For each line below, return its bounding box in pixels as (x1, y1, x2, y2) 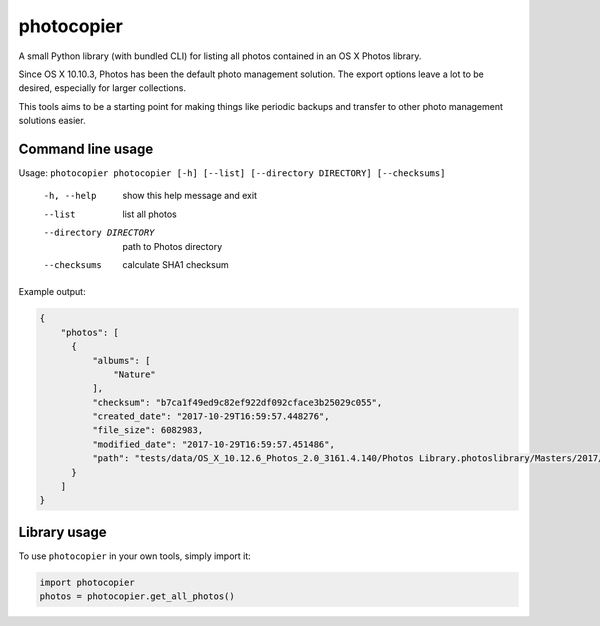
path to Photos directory (122, 240, 223, 252)
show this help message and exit (122, 190, 257, 202)
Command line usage (18, 140, 154, 157)
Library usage (18, 523, 107, 540)
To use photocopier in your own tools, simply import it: (18, 550, 252, 562)
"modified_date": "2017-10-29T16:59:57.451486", (91, 438, 335, 450)
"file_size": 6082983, (91, 425, 204, 436)
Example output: (18, 286, 86, 298)
